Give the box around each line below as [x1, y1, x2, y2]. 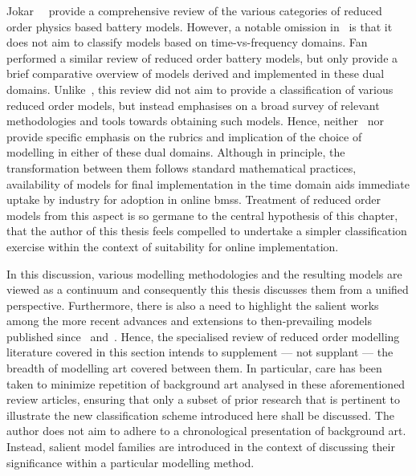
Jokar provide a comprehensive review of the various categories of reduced [6, 2, 382, 18]
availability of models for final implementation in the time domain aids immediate [6, 175, 410, 192]
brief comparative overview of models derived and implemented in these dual [6, 65, 385, 82]
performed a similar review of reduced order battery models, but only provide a [6, 49, 398, 66]
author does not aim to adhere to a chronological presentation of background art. [6, 422, 406, 439]
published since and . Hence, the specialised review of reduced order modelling [6, 328, 400, 344]
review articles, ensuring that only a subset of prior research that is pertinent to [6, 391, 400, 408]
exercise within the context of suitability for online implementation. [6, 238, 339, 254]
